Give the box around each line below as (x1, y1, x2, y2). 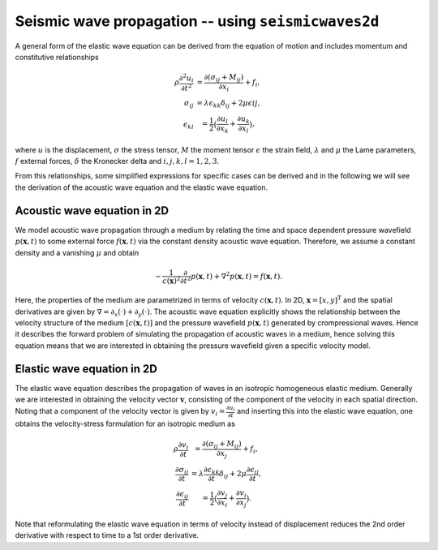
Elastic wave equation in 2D (15, 362, 157, 376)
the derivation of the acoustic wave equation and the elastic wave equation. (15, 183, 268, 192)
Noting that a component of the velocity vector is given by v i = (15, 406, 225, 418)
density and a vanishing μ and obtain (15, 247, 140, 257)
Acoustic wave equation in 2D (15, 204, 170, 217)
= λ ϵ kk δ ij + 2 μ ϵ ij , (195, 98, 260, 110)
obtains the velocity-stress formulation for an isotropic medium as (15, 419, 235, 429)
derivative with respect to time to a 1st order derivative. (15, 531, 199, 540)
